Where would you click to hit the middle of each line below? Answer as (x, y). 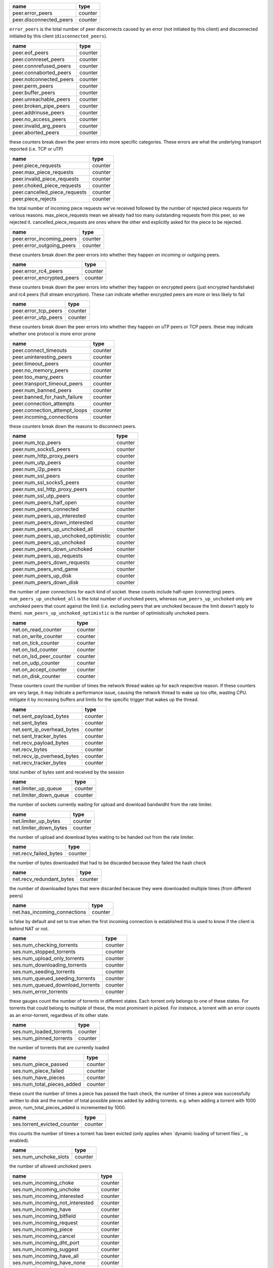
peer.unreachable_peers (41, 99)
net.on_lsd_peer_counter (42, 656)
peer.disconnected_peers (43, 20)
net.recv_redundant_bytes (43, 879)
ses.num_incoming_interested (48, 1196)
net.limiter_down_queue (41, 795)
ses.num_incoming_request (45, 1222)
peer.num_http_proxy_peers (45, 456)
